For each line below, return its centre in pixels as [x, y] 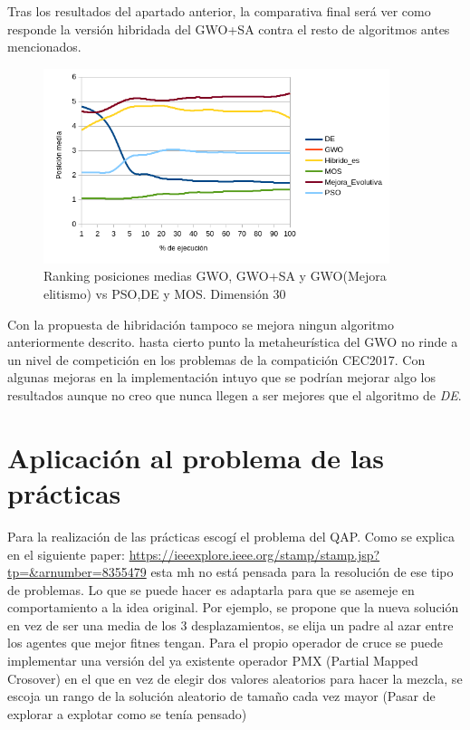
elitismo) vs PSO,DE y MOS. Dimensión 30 [165, 294]
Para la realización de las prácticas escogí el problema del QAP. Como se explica [231, 536]
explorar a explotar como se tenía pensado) [127, 713]
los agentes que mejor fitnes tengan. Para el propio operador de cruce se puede [225, 643]
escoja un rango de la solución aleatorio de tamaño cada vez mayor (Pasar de [221, 696]
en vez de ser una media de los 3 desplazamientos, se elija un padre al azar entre [230, 624]
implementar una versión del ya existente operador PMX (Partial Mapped [213, 661]
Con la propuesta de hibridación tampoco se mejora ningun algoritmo [201, 324]
